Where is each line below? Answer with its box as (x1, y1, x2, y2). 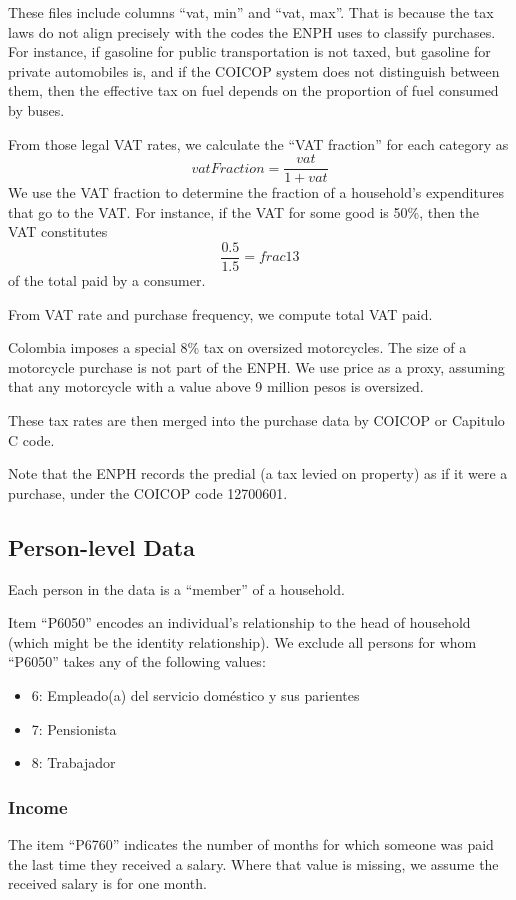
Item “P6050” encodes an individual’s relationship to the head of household (8, 612, 471, 633)
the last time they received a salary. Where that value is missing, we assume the (8, 853, 499, 874)
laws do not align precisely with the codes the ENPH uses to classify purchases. (8, 21, 496, 42)
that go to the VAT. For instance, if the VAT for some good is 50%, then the (8, 201, 480, 222)
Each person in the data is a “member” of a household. (8, 578, 345, 599)
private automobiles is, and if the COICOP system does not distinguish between (8, 60, 500, 81)
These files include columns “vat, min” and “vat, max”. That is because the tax (8, 2, 494, 22)
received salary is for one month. (8, 873, 207, 894)
